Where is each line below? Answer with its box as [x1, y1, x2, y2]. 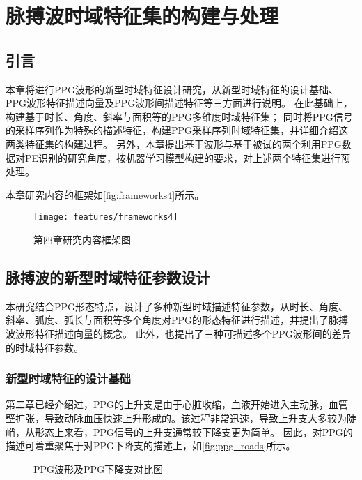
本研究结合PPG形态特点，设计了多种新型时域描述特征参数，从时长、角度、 [6, 299, 349, 313]
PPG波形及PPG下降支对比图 [33, 461, 164, 476]
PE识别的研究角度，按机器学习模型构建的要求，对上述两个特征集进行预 [24, 150, 351, 165]
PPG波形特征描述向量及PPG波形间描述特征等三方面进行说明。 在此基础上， [6, 96, 353, 110]
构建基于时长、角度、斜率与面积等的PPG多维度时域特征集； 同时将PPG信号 [6, 109, 353, 123]
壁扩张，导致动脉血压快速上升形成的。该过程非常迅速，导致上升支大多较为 [6, 410, 347, 425]
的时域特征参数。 [6, 340, 84, 354]
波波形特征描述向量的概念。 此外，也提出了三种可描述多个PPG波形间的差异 [6, 326, 352, 340]
